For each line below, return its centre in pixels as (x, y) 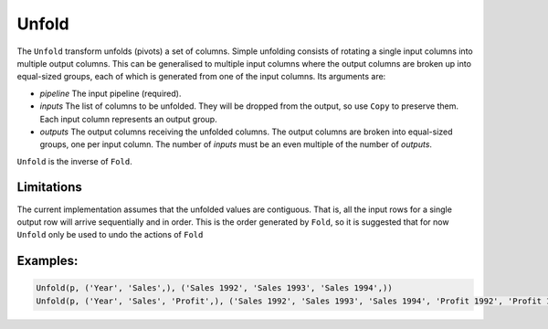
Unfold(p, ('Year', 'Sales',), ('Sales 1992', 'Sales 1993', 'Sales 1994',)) (214, 288)
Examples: (47, 261)
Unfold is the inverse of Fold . (74, 161)
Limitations (49, 187)
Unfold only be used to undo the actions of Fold (110, 235)
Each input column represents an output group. (129, 119)
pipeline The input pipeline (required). (111, 93)
